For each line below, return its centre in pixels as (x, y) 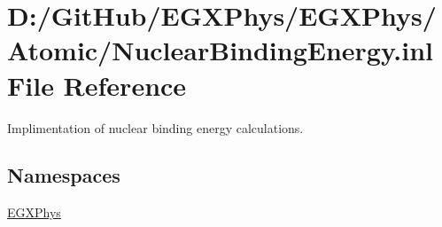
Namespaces (64, 175)
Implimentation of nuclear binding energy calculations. (155, 127)
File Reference (97, 85)
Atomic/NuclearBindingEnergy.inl (220, 50)
